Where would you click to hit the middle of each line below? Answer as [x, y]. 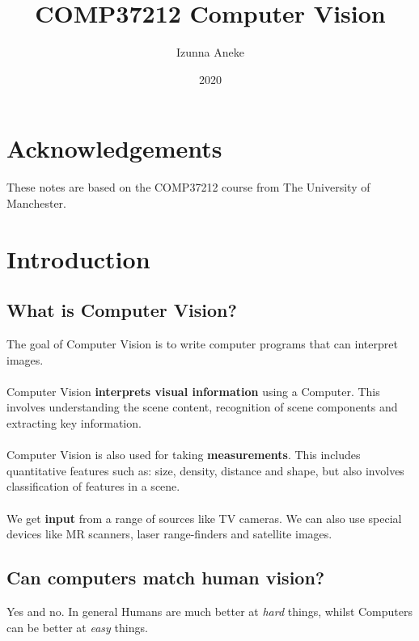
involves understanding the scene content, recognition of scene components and [202, 407]
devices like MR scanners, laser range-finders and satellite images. [169, 534]
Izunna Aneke [210, 52]
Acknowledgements [114, 148]
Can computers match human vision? [166, 578]
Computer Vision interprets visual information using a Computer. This [193, 391]
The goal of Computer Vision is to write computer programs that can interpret [202, 344]
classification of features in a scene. [93, 486]
